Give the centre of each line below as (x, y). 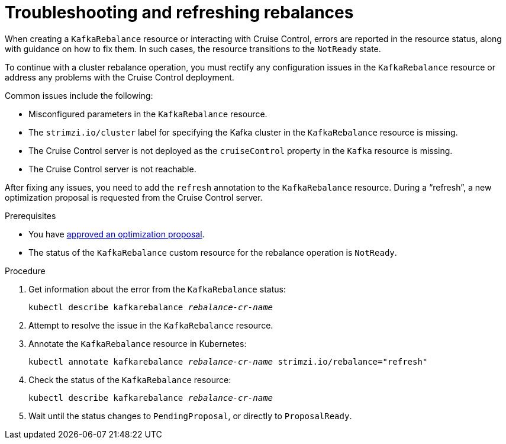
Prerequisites (30, 215)
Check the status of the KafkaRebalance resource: (130, 379)
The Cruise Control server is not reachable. (112, 169)
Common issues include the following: (79, 95)
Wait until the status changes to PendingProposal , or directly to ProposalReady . (190, 416)
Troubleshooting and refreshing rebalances (179, 12)
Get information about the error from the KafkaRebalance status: (157, 289)
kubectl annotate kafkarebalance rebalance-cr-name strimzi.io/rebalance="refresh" (228, 361)
